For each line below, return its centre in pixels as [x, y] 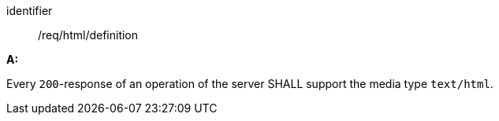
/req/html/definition [88, 35]
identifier [30, 11]
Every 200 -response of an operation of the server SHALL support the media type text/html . [250, 84]
